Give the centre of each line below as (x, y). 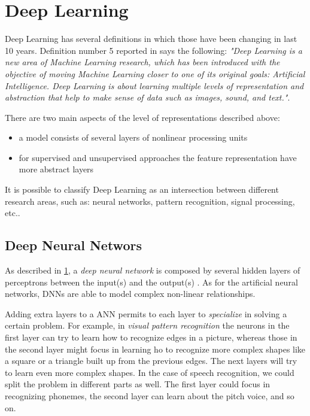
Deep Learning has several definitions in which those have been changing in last (151, 39)
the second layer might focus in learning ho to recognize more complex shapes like (155, 349)
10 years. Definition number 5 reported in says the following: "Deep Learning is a (154, 50)
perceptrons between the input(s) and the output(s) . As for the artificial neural (151, 282)
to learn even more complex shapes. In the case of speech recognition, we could (150, 372)
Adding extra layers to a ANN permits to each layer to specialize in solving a (146, 313)
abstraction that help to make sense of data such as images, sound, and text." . (148, 97)
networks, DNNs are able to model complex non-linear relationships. (130, 294)
